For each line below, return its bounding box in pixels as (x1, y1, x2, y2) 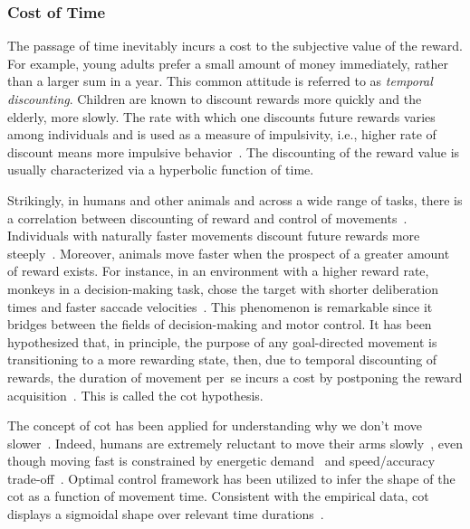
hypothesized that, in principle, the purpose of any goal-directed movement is (7, 332, 437, 351)
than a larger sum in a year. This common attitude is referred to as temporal (7, 71, 433, 90)
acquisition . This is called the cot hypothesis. (7, 385, 264, 404)
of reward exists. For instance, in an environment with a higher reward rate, (7, 261, 429, 280)
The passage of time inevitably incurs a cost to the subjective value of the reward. (7, 36, 463, 55)
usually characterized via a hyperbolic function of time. (7, 160, 314, 179)
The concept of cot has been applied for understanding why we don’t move (7, 416, 422, 435)
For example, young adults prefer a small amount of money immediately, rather (7, 53, 449, 72)
